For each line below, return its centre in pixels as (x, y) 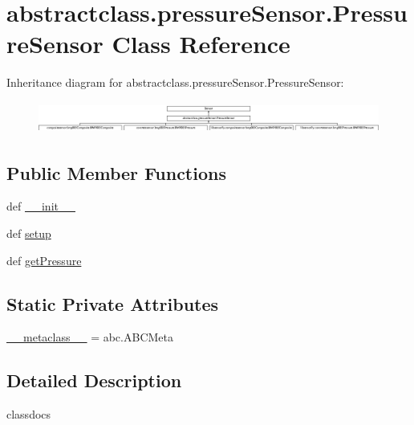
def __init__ (41, 206)
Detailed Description (94, 380)
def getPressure (44, 260)
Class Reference (201, 44)
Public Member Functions (116, 172)
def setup (29, 233)
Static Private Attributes (113, 303)
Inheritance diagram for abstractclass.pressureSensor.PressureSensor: (175, 82)
